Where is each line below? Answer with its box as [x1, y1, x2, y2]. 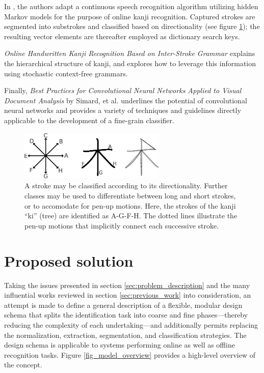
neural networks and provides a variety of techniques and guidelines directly [4, 105, 241, 116]
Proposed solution [4, 250, 134, 271]
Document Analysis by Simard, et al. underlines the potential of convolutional [4, 95, 247, 105]
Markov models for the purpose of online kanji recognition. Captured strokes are [4, 11, 255, 21]
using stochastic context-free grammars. [4, 68, 128, 78]
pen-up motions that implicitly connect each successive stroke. [24, 220, 219, 231]
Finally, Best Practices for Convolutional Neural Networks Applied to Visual [4, 85, 242, 96]
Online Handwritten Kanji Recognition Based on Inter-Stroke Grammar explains [4, 48, 255, 59]
